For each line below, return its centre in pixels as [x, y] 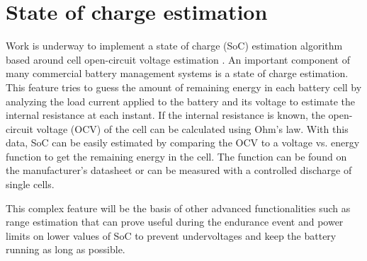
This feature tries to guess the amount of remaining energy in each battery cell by [184, 87]
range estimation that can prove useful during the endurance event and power [175, 222]
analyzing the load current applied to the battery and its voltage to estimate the [180, 101]
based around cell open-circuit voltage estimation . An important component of [178, 59]
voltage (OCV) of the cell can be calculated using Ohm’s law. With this [192, 128]
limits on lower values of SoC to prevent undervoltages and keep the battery [171, 235]
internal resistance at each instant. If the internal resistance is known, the [165, 115]
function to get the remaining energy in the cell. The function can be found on [176, 156]
